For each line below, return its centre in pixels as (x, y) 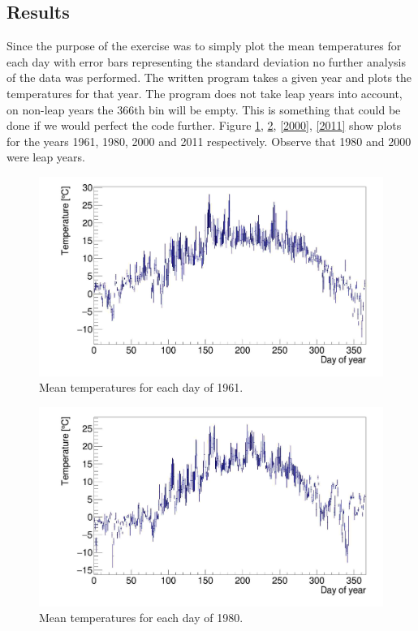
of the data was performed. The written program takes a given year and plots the (209, 77)
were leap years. (46, 157)
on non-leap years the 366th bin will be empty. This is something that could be (204, 109)
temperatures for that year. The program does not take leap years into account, (205, 93)
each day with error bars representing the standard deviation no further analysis (206, 61)
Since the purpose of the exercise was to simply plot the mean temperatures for (204, 46)
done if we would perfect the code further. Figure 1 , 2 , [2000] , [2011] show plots (204, 125)
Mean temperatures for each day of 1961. (141, 387)
